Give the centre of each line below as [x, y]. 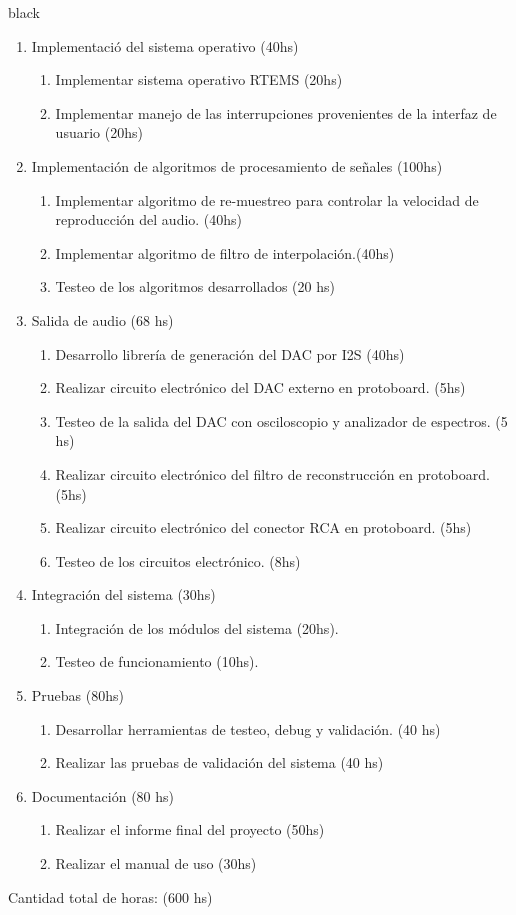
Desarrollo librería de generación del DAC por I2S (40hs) [230, 353]
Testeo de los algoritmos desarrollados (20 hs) [195, 286]
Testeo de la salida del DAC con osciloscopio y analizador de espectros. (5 [281, 420]
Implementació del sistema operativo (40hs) [165, 45]
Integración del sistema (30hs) [123, 594]
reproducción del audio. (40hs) [149, 219]
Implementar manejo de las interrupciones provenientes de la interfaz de [276, 112]
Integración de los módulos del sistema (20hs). [197, 627]
